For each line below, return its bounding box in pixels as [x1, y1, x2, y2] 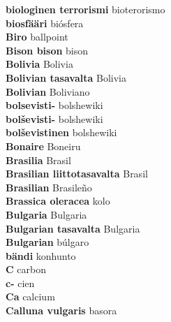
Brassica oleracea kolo [6, 193, 110, 208]
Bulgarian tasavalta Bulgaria [6, 221, 140, 235]
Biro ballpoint [6, 29, 68, 44]
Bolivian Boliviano [6, 84, 90, 98]
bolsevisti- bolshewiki [6, 98, 103, 112]
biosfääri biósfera [6, 15, 84, 30]
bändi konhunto [6, 248, 76, 263]
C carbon [6, 262, 46, 277]
